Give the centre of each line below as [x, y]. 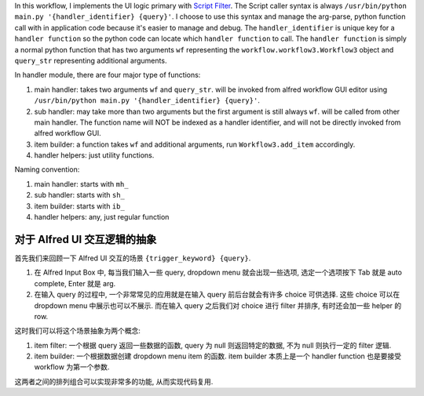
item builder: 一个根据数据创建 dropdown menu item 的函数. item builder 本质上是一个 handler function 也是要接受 [218, 356]
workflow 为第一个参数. [72, 367]
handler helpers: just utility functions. [94, 155]
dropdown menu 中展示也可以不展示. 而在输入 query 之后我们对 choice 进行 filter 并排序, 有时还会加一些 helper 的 [218, 305]
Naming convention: [47, 169]
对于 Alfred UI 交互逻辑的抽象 [86, 239]
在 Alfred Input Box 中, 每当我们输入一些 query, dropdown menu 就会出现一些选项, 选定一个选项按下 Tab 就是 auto [218, 272]
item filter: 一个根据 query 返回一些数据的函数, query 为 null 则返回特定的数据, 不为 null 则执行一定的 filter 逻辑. [213, 345]
